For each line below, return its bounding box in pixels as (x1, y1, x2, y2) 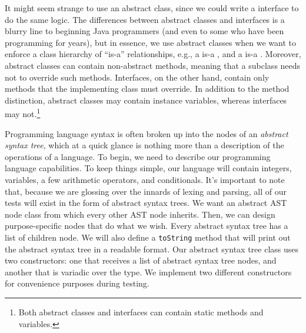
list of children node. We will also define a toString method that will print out (5, 231, 291, 243)
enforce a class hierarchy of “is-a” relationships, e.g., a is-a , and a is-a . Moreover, (5, 48, 301, 60)
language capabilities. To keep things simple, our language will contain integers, (5, 162, 292, 174)
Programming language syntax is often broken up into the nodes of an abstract (5, 127, 288, 139)
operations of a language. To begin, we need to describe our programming (5, 150, 271, 162)
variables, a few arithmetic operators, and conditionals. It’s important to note (5, 173, 285, 185)
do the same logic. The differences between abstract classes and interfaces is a (5, 13, 285, 25)
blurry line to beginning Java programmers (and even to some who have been (5, 25, 284, 37)
